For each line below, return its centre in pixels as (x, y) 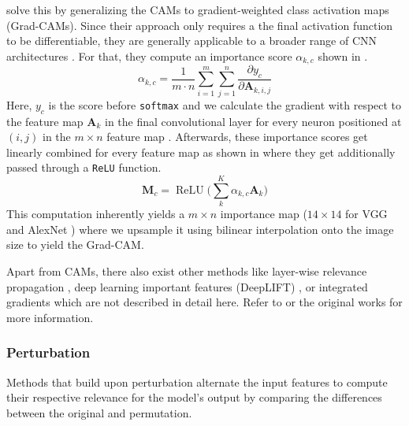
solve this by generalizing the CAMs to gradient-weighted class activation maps (198, 9)
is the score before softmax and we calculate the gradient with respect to (225, 104)
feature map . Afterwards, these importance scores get (237, 137)
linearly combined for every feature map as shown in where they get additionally (201, 152)
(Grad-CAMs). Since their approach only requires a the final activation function (200, 25)
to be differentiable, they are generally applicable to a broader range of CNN (192, 41)
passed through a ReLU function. (84, 167)
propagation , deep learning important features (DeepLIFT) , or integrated (187, 286)
